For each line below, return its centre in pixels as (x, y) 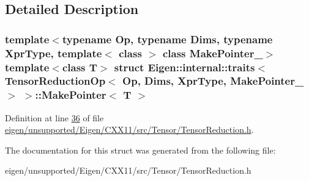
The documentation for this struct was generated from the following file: (140, 150)
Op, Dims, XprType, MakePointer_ (213, 81)
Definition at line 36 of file (54, 117)
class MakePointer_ (213, 53)
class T (80, 67)
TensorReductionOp (55, 81)
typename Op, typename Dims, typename (167, 39)
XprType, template (54, 53)
